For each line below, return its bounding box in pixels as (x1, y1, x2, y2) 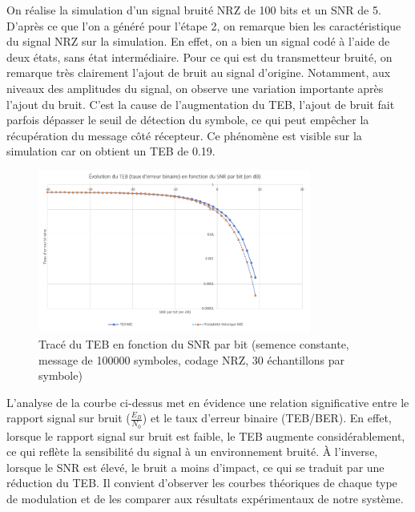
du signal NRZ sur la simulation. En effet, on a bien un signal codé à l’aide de (6, 33, 390, 50)
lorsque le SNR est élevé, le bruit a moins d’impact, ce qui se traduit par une (6, 458, 385, 475)
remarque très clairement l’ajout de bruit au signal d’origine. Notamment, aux (6, 64, 391, 81)
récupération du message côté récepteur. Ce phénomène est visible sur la (6, 127, 362, 143)
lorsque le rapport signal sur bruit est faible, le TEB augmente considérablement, (6, 427, 405, 444)
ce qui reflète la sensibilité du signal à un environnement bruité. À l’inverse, (6, 443, 378, 460)
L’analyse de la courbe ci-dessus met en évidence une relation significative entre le (6, 393, 409, 410)
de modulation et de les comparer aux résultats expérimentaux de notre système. (6, 490, 404, 507)
